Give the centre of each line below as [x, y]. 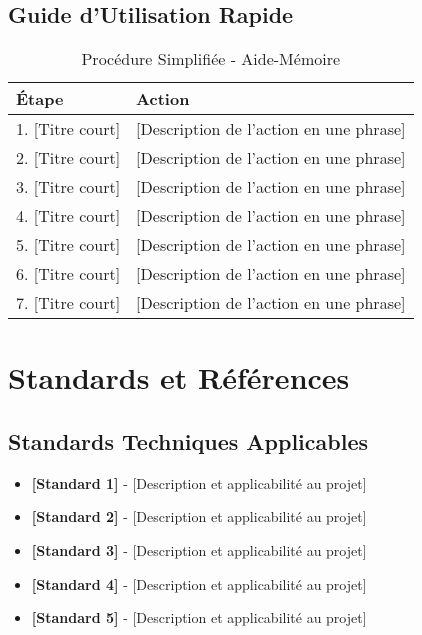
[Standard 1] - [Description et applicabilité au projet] [199, 482]
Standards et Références [179, 377]
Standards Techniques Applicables [188, 440]
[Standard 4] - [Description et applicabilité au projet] [199, 583]
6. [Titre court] [68, 274]
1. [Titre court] [68, 129]
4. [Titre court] [68, 216]
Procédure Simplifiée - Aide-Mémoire [211, 59]
